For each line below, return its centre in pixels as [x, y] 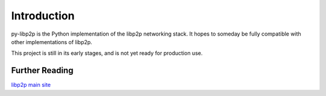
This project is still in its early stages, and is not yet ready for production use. [107, 53]
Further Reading [42, 70]
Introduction [43, 16]
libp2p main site [31, 85]
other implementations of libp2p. [52, 42]
